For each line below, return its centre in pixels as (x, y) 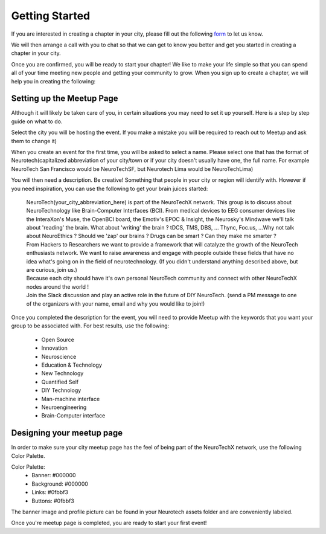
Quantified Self (60, 382)
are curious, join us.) (52, 270)
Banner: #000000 (54, 475)
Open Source (58, 339)
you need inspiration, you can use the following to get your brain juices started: (110, 188)
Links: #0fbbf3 (50, 492)
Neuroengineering (64, 407)
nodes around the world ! (58, 286)
